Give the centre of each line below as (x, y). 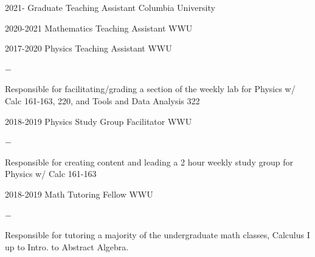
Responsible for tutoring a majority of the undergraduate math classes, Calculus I (157, 235)
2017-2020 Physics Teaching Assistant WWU (88, 48)
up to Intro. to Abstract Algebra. (67, 246)
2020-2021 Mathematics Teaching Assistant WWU (99, 28)
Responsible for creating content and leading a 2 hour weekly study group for (149, 162)
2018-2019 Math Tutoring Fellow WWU (79, 194)
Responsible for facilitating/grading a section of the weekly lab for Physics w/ (150, 89)
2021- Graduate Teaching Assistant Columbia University (110, 7)
